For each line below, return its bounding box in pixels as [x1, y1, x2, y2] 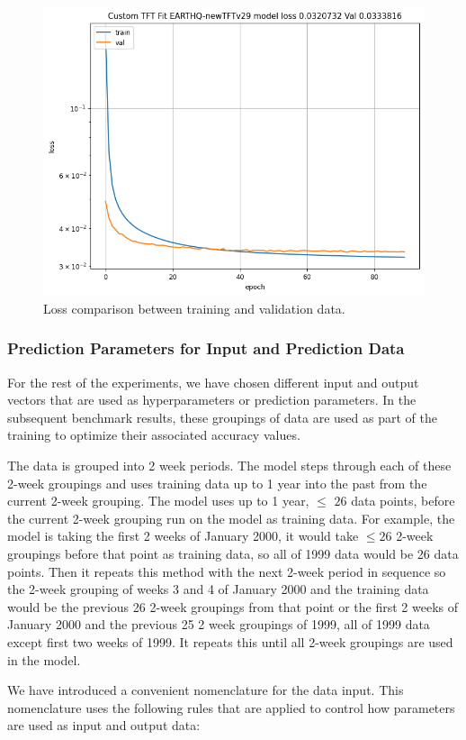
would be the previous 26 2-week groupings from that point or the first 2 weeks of [7, 597, 458, 616]
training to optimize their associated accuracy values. [7, 425, 300, 444]
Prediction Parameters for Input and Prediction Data [7, 337, 405, 360]
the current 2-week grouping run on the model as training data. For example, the [7, 508, 455, 527]
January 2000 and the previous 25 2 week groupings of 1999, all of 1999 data [7, 615, 430, 634]
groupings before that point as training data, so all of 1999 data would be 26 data [7, 544, 459, 562]
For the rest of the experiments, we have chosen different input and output [7, 372, 419, 391]
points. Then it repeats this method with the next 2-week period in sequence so [7, 562, 446, 580]
